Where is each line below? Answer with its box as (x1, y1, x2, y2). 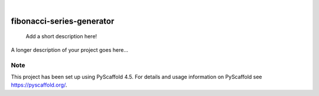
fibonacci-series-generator (11, 16, 115, 26)
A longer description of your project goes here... (11, 46, 128, 53)
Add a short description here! (25, 33, 97, 40)
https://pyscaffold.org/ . (11, 81, 67, 88)
